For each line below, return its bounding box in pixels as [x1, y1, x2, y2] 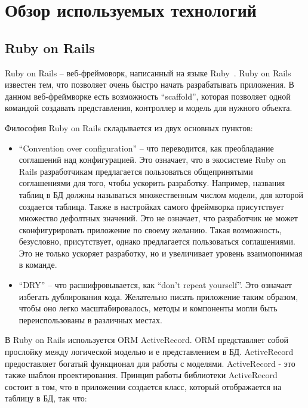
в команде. [19, 258, 57, 271]
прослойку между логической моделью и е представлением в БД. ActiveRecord [5, 345, 294, 358]
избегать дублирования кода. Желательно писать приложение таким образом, [19, 290, 298, 302]
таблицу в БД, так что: [5, 392, 87, 404]
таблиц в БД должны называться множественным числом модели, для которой [19, 188, 303, 200]
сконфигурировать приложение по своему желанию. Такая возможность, [19, 223, 282, 236]
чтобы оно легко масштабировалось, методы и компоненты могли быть [19, 302, 278, 314]
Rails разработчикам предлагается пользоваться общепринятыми [19, 165, 253, 177]
